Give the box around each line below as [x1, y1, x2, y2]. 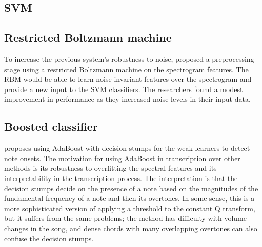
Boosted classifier [4, 119, 98, 134]
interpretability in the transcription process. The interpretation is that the [4, 172, 238, 183]
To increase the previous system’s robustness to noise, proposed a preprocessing [4, 53, 254, 64]
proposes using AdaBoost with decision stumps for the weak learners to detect [4, 143, 250, 153]
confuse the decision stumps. [4, 233, 94, 243]
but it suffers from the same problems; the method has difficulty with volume [4, 213, 247, 223]
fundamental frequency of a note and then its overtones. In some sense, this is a [4, 193, 255, 204]
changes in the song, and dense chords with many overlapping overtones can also [4, 222, 257, 233]
